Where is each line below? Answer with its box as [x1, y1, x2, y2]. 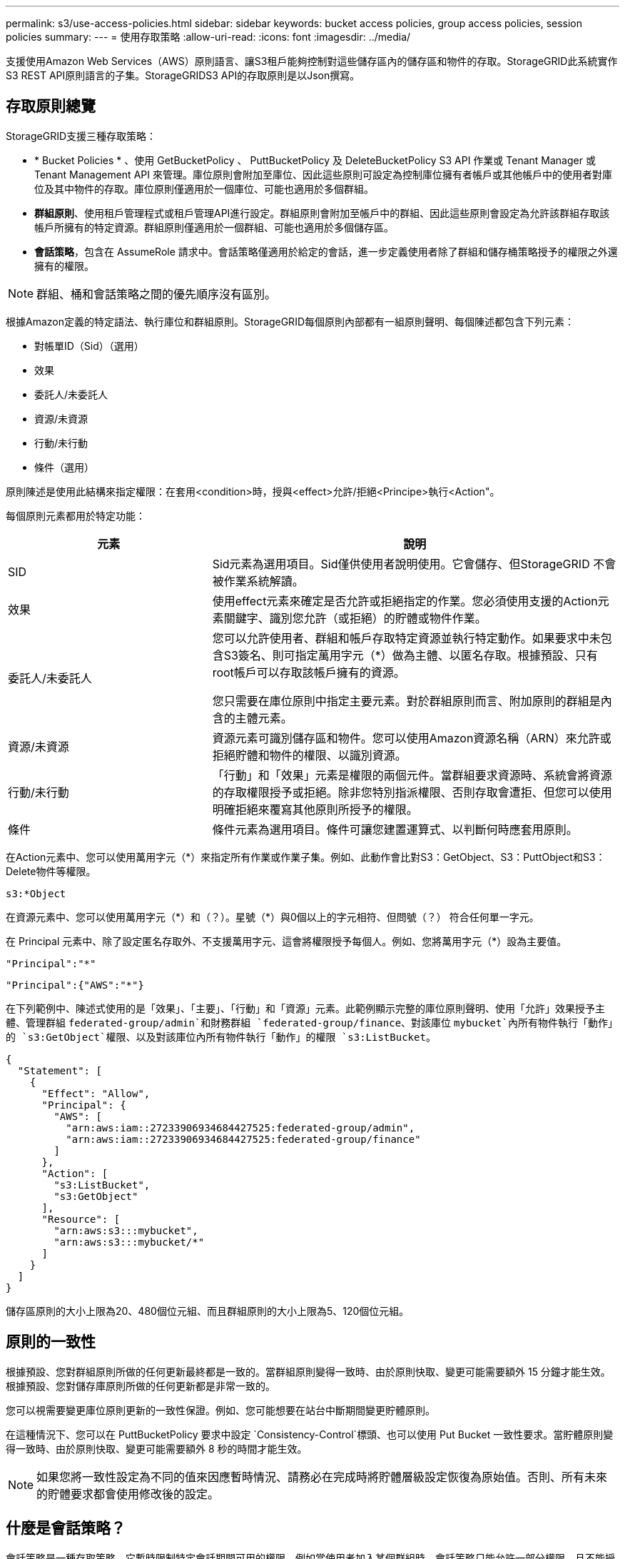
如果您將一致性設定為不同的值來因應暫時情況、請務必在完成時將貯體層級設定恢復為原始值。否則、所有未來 [36, 1469, 608, 1484]
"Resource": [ [41, 1213, 121, 1225]
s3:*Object [6, 887, 66, 899]
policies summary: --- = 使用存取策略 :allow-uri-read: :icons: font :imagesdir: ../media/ [6, 31, 411, 43]
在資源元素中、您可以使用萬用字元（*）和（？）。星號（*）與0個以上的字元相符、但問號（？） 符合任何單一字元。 [6, 910, 539, 923]
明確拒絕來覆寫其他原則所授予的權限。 [212, 802, 418, 817]
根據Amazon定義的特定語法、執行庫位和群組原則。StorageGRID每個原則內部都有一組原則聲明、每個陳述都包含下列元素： [6, 315, 574, 328]
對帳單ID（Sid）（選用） [34, 339, 144, 352]
